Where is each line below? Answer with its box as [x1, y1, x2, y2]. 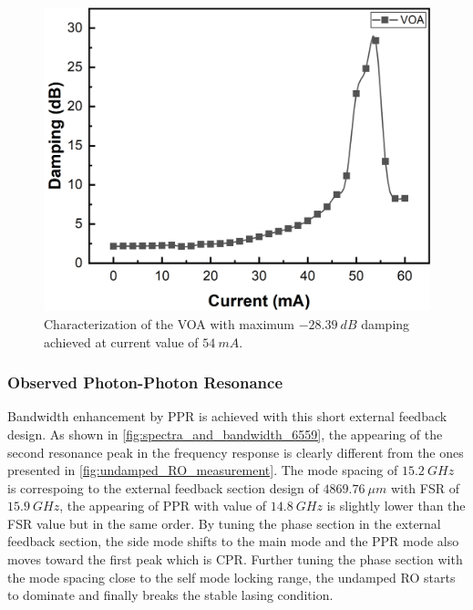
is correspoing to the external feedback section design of [7, 478, 319, 497]
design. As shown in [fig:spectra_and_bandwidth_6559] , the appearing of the [7, 424, 443, 443]
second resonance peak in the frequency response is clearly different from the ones [7, 442, 464, 461]
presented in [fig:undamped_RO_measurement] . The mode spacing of [7, 460, 398, 480]
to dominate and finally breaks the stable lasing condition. [7, 585, 334, 605]
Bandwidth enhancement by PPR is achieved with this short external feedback [7, 407, 447, 426]
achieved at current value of [44, 332, 199, 351]
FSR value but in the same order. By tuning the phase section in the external [7, 513, 441, 532]
